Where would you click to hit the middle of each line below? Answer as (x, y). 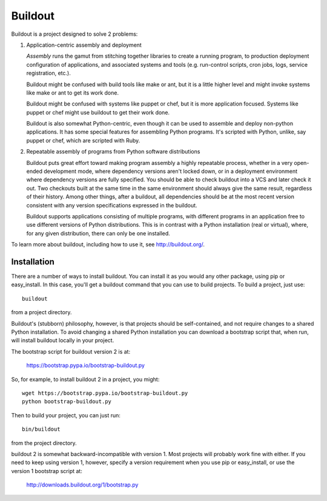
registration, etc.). (48, 73)
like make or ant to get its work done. (73, 92)
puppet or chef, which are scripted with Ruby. (83, 140)
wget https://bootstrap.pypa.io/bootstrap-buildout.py (105, 393)
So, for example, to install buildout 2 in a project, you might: (85, 379)
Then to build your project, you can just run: (66, 415)
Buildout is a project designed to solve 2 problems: (74, 34)
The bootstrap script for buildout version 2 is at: (71, 351)
